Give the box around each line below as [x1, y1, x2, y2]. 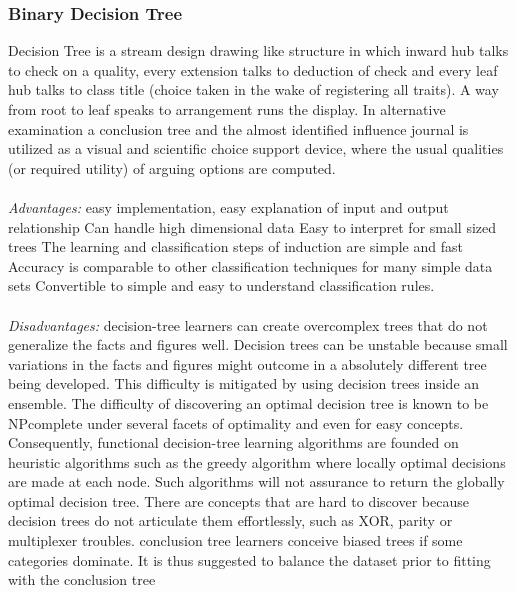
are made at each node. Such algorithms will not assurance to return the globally [8, 471, 505, 492]
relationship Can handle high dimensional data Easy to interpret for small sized [8, 216, 497, 237]
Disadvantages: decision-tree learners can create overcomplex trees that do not [8, 314, 488, 335]
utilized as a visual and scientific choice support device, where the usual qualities [8, 138, 504, 159]
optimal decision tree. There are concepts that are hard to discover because [8, 490, 469, 511]
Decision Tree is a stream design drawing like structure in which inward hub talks [8, 40, 509, 61]
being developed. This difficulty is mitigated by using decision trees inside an [8, 373, 480, 394]
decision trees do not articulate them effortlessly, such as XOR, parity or [8, 510, 453, 531]
